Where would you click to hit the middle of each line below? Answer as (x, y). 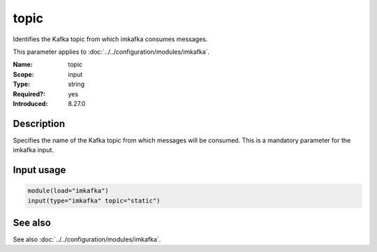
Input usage (39, 170)
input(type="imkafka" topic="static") (94, 200)
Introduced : (30, 103)
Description (39, 123)
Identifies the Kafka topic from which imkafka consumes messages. (110, 39)
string (76, 84)
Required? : (29, 94)
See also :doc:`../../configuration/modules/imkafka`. (87, 239)
